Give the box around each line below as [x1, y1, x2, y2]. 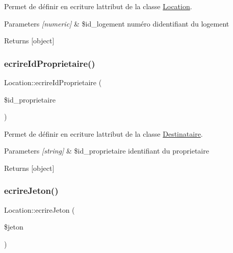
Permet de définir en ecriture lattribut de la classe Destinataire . [4, 128, 203, 139]
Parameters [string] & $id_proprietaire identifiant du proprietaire [4, 145, 209, 156]
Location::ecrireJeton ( [4, 204, 75, 215]
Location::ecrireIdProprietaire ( [4, 77, 102, 87]
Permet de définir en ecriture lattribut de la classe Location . [4, 1, 192, 11]
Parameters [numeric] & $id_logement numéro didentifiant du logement [4, 18, 229, 29]
